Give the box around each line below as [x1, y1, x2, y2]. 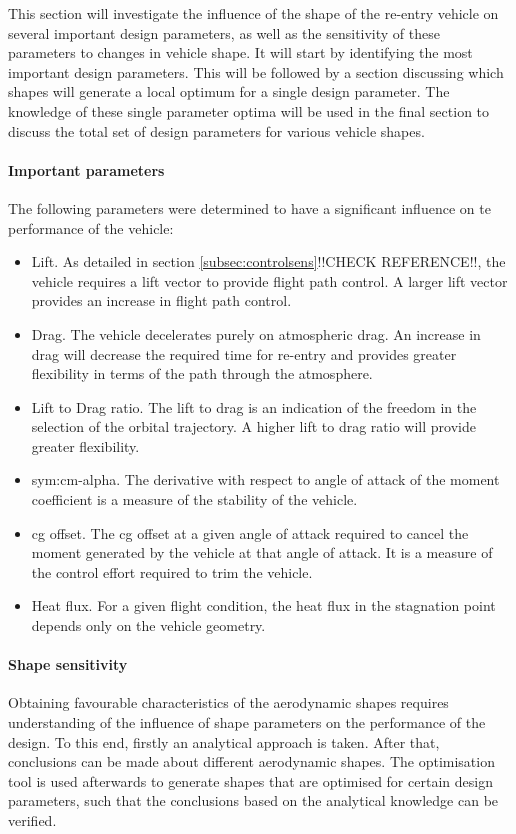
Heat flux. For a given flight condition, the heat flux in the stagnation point [31, 595, 496, 616]
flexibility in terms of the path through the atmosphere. [31, 363, 373, 384]
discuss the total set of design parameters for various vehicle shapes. [8, 120, 425, 141]
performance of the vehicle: [8, 217, 174, 238]
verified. [8, 810, 57, 830]
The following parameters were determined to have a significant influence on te [8, 197, 491, 218]
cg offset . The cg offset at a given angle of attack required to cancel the [31, 522, 469, 543]
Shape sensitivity [8, 654, 128, 675]
